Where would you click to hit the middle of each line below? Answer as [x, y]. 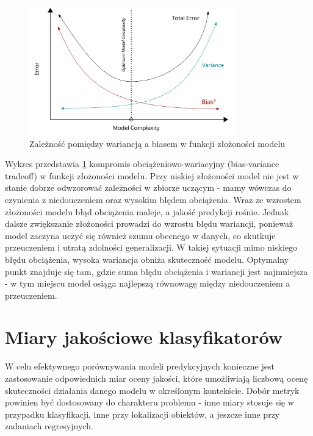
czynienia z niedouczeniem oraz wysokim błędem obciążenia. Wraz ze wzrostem [153, 199]
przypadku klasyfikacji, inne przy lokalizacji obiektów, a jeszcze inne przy [142, 414]
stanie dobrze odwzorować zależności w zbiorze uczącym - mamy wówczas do [148, 188]
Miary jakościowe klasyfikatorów [144, 337]
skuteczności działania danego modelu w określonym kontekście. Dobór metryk [152, 390]
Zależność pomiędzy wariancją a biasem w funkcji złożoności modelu [157, 143]
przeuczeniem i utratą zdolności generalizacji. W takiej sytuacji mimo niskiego [151, 247]
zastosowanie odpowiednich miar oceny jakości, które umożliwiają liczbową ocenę [156, 378]
